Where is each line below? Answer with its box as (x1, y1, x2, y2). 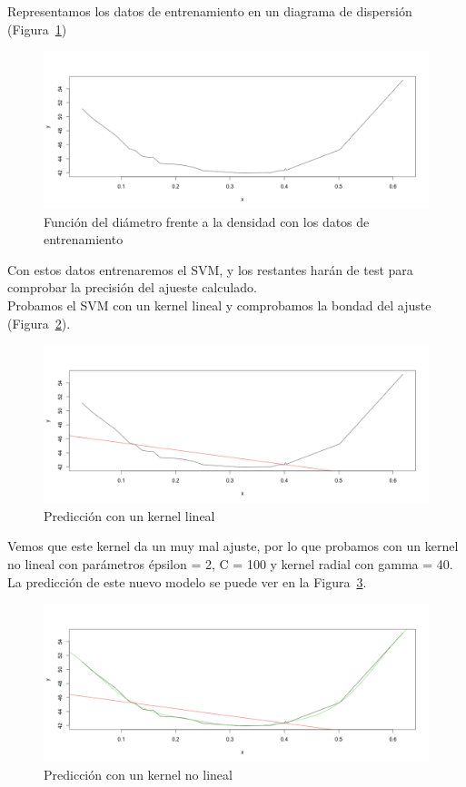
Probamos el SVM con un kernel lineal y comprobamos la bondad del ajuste (7, 296, 431, 315)
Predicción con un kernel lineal (44, 506, 215, 525)
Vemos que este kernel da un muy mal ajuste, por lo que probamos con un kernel (7, 536, 459, 556)
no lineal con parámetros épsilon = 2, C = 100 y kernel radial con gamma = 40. (7, 554, 453, 573)
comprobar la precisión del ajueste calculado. (7, 278, 257, 297)
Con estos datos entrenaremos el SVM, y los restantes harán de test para (7, 260, 413, 279)
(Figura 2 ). (7, 313, 71, 332)
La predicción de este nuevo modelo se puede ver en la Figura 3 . (7, 572, 367, 591)
